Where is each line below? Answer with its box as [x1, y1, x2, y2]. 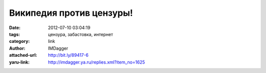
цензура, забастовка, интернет [48, 31, 113, 37]
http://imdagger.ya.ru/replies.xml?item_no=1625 [48, 59, 145, 65]
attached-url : [9, 52, 37, 58]
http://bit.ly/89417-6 [48, 52, 89, 58]
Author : [9, 45, 26, 51]
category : [9, 38, 30, 44]
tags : [9, 31, 20, 37]
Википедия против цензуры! [9, 7, 133, 18]
